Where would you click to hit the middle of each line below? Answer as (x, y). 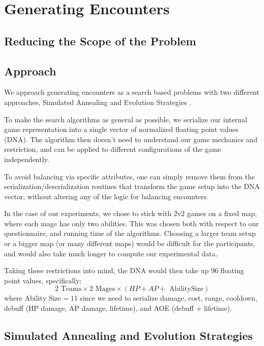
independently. (27, 159)
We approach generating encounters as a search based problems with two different (132, 92)
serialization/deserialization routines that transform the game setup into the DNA (132, 186)
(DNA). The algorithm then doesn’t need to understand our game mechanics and (131, 139)
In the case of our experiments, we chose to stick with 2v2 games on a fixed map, (130, 213)
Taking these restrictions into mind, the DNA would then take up (107, 270)
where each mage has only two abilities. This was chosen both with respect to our (131, 223)
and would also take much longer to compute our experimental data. (111, 253)
